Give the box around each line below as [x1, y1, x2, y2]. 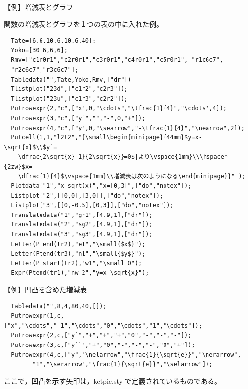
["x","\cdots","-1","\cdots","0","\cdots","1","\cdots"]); [4, 322, 202, 329]
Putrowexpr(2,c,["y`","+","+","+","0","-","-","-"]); [11, 332, 192, 339]
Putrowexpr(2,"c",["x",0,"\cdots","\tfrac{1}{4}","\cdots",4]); [11, 105, 227, 112]
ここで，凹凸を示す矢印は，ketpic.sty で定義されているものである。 [4, 375, 221, 386]
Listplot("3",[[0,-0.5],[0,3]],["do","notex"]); [11, 202, 174, 209]
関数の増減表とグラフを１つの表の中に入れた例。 [4, 18, 163, 29]
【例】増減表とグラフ [4, 2, 73, 12]
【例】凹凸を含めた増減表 [4, 284, 87, 295]
